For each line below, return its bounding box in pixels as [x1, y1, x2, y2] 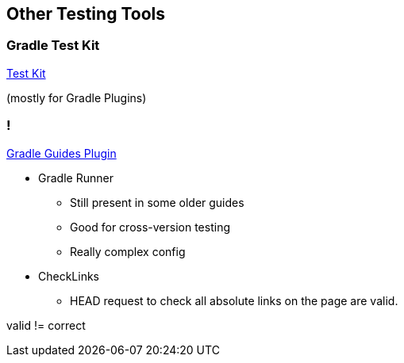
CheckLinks [38, 269, 99, 283]
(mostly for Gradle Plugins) [6, 90, 147, 105]
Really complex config [70, 244, 186, 258]
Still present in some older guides [70, 195, 244, 209]
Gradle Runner [38, 170, 114, 185]
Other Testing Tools [6, 4, 165, 24]
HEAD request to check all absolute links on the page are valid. [70, 293, 398, 308]
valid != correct [6, 318, 86, 332]
